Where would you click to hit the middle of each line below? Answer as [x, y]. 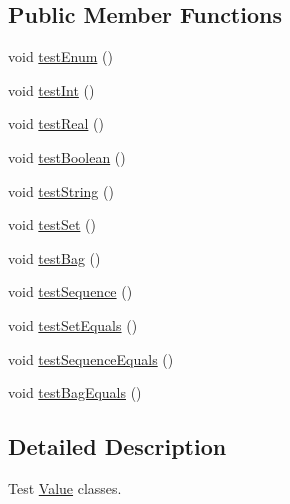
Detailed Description [117, 446]
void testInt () [51, 89]
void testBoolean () [67, 156]
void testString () [61, 190]
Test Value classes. [65, 487]
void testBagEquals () [75, 392]
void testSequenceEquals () [91, 358]
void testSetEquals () [73, 324]
